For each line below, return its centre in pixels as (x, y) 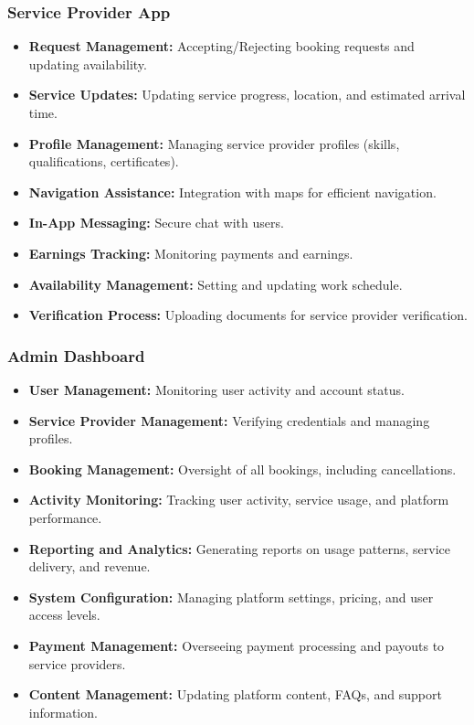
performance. (65, 517)
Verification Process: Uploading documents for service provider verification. (248, 315)
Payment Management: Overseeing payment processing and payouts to (237, 645)
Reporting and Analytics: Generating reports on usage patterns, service (240, 548)
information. (63, 712)
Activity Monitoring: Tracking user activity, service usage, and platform (239, 500)
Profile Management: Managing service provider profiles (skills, (214, 143)
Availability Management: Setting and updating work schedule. (216, 284)
